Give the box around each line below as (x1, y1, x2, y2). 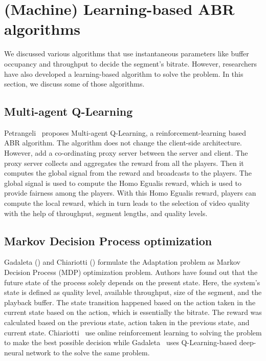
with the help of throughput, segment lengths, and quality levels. (4, 207, 208, 218)
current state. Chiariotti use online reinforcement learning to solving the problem (4, 327, 262, 337)
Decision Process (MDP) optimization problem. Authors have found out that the (4, 267, 258, 278)
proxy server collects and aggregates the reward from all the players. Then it (4, 157, 244, 168)
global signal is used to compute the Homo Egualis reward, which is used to (4, 177, 241, 188)
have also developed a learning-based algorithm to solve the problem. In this (4, 68, 243, 79)
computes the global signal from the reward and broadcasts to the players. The (4, 167, 252, 178)
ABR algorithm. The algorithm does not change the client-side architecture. (4, 137, 242, 148)
